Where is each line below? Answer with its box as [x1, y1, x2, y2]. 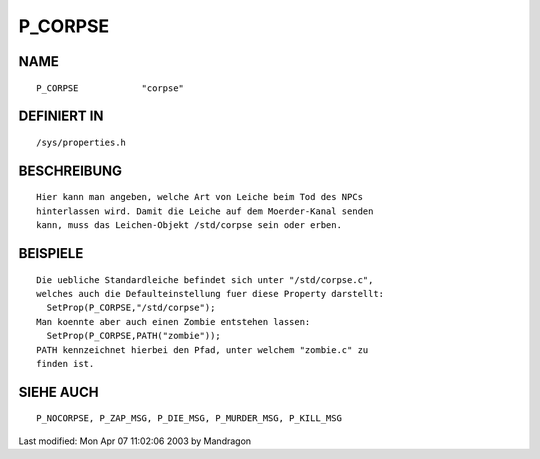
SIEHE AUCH [18, 383, 99, 400]
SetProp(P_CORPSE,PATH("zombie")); [46, 330, 222, 342]
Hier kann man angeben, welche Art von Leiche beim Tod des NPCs [36, 191, 364, 203]
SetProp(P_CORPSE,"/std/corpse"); [46, 302, 216, 314]
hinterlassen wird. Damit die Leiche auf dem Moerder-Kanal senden [36, 205, 374, 217]
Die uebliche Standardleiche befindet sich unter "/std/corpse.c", [36, 274, 374, 285]
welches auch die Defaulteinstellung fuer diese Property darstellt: [36, 288, 385, 299]
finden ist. [36, 358, 95, 369]
